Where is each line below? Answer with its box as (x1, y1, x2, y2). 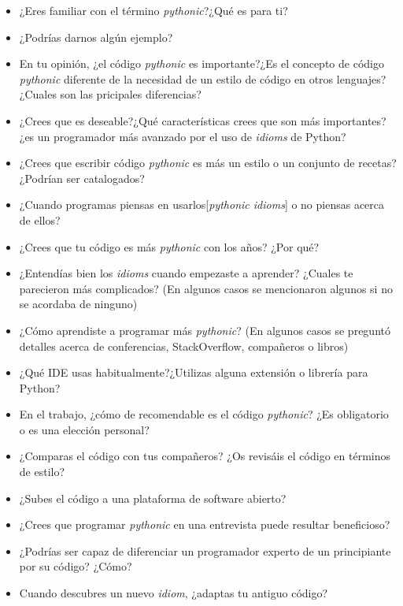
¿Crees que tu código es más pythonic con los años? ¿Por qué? (19, 238, 320, 255)
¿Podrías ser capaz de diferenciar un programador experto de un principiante (19, 542, 391, 559)
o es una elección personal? (19, 421, 150, 437)
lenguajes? (336, 70, 386, 87)
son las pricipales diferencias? (60, 86, 201, 102)
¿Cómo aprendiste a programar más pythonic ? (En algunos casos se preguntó (19, 322, 390, 338)
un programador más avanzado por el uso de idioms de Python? (37, 128, 346, 144)
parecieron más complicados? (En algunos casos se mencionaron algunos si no (19, 280, 393, 296)
